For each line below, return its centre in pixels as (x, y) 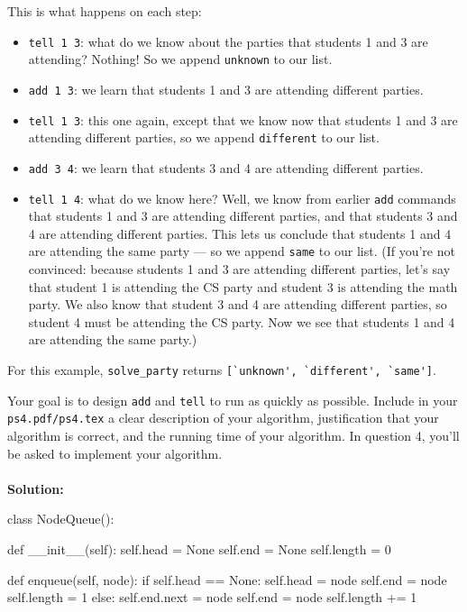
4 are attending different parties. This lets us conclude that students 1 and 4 (240, 233)
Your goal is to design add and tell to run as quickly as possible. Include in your (233, 400)
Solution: (36, 488)
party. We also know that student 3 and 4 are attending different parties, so (238, 304)
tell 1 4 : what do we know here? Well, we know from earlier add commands (242, 198)
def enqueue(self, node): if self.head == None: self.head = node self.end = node (227, 579)
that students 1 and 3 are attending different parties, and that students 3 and (243, 216)
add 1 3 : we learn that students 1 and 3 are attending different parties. (226, 89)
